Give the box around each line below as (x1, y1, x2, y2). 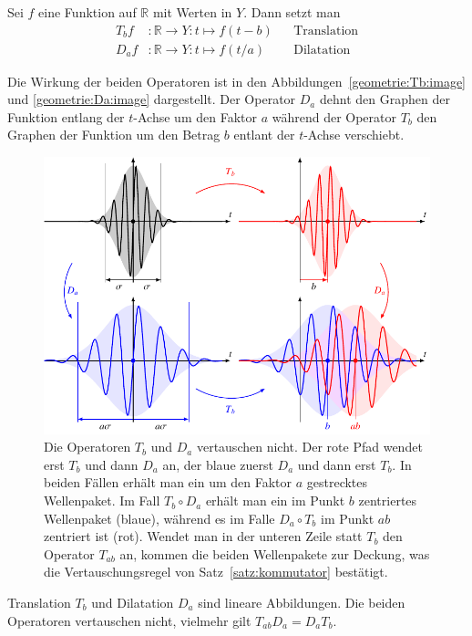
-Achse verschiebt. (303, 125, 405, 144)
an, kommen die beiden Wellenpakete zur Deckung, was (119, 544, 430, 563)
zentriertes (358, 491, 417, 510)
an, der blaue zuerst (162, 454, 273, 474)
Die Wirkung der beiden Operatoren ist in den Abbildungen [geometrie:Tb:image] (7, 71, 466, 90)
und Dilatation (91, 593, 174, 612)
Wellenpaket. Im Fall (44, 491, 160, 510)
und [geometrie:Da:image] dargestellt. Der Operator (7, 89, 296, 109)
